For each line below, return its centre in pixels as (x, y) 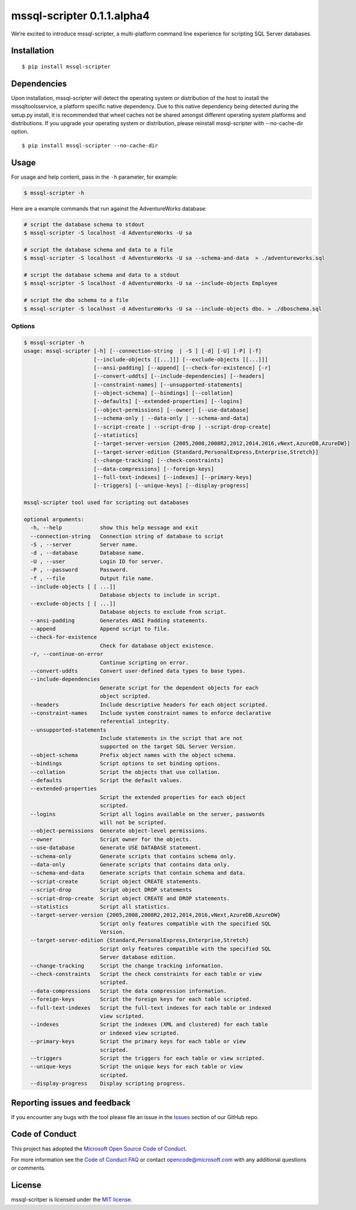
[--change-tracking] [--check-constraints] (158, 461)
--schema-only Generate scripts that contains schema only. (133, 856)
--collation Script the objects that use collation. (125, 772)
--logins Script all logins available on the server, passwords (148, 814)
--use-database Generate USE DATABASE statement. (116, 848)
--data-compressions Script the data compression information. (129, 991)
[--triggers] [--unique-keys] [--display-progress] (171, 486)
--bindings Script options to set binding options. (125, 764)
